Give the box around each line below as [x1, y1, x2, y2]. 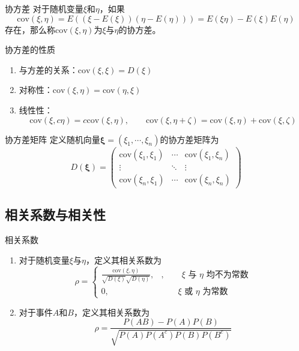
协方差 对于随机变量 [5, 2, 83, 14]
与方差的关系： [19, 63, 78, 76]
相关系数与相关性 [5, 205, 106, 224]
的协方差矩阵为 [160, 133, 219, 145]
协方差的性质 [5, 43, 55, 56]
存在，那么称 [5, 23, 55, 35]
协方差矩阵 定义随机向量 [5, 133, 100, 145]
